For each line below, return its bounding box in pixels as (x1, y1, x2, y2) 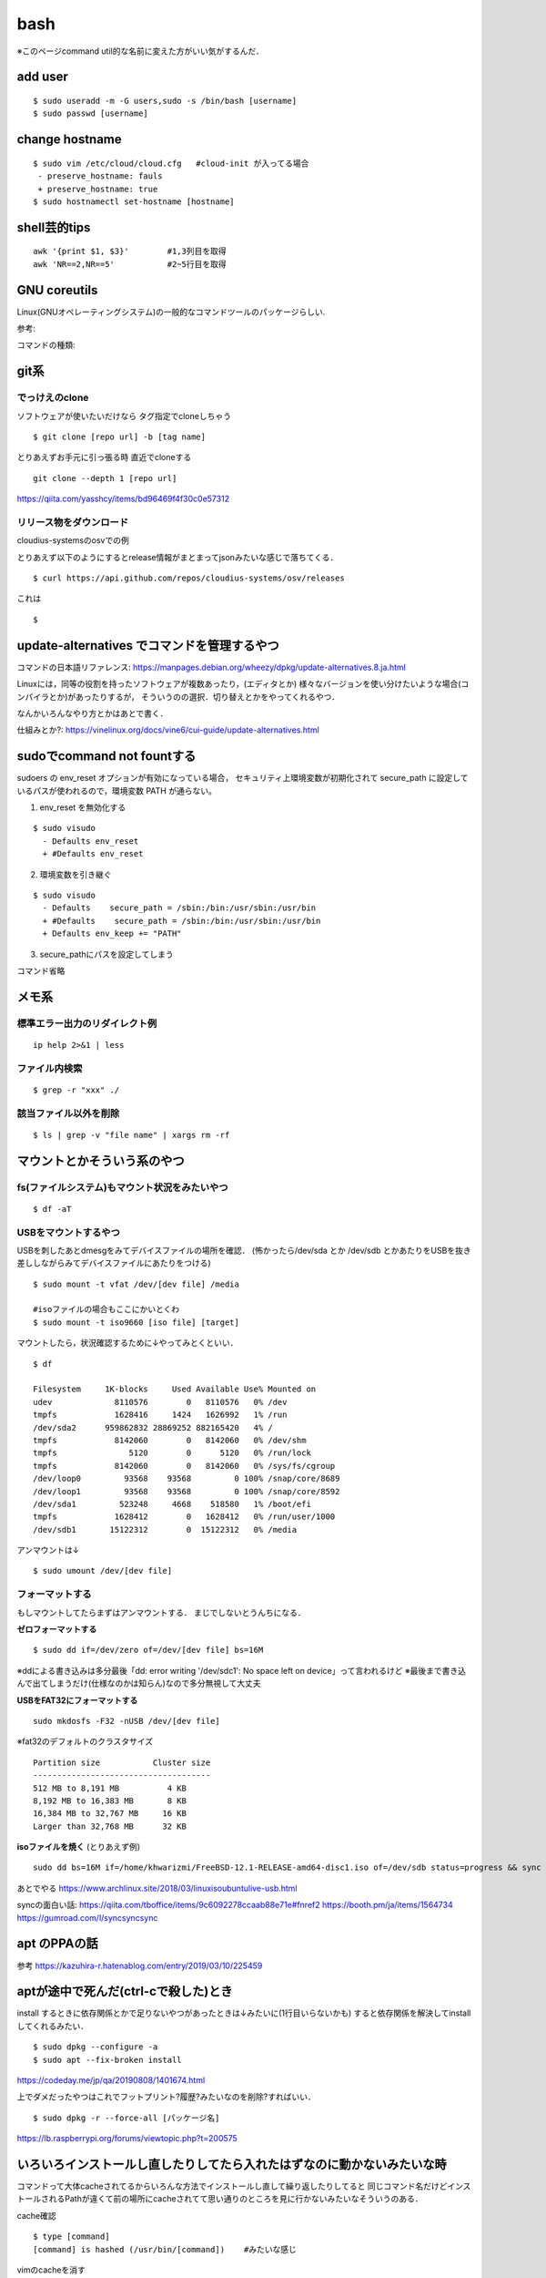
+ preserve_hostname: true (37, 183, 158, 194)
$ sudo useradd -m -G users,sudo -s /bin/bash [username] (33, 96, 298, 106)
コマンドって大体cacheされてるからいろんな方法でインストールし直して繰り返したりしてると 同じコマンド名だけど (16, 2181, 448, 2191)
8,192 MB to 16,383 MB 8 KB (33, 1795, 187, 1806)
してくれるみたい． (16, 2020, 89, 2031)
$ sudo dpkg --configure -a (33, 2042, 158, 2052)
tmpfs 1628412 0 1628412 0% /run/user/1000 (33, 1512, 336, 1522)
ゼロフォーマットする (16, 1624, 97, 1635)
